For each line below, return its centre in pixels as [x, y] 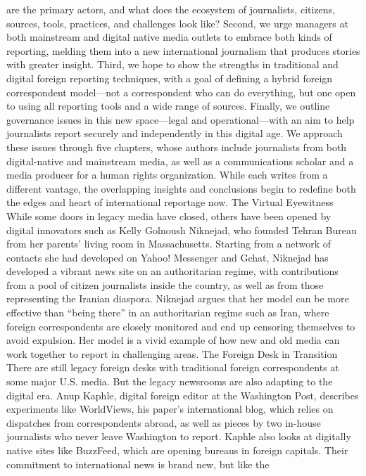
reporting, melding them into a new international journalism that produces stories [183, 50]
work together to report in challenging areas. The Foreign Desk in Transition [172, 353]
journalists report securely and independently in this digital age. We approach [175, 133]
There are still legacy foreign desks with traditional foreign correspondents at [173, 367]
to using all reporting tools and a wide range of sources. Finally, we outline [168, 106]
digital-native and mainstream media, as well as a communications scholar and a [180, 161]
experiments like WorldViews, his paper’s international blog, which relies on [170, 409]
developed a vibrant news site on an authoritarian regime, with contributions [172, 271]
